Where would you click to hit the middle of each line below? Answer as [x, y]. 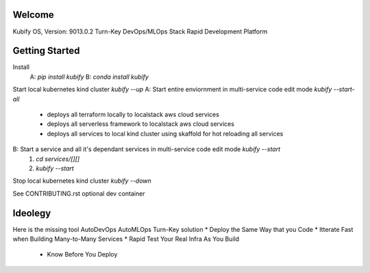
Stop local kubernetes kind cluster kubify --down [82, 181]
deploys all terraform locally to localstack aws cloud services [133, 114]
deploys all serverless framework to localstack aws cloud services [140, 124]
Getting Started [46, 51]
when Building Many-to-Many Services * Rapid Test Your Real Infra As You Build [126, 239]
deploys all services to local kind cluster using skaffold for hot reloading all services [165, 133]
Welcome [33, 15]
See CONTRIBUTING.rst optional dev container [79, 193]
